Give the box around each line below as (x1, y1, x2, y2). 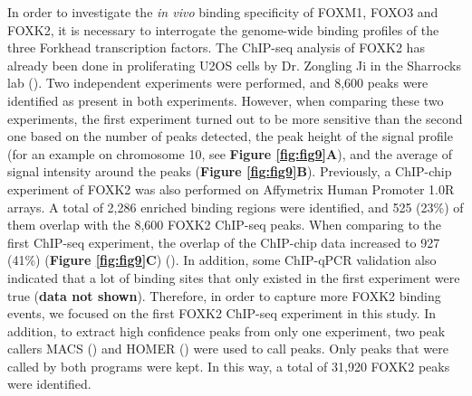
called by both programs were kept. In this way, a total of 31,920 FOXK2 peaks (7, 356, 450, 375)
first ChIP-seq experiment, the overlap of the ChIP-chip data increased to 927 (7, 232, 440, 251)
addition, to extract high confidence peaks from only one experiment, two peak (7, 321, 446, 340)
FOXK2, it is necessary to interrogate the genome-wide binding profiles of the (7, 20, 439, 39)
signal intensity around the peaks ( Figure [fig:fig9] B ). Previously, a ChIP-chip (7, 162, 452, 181)
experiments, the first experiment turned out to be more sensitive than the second (7, 108, 463, 127)
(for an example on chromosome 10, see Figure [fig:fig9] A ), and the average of (7, 144, 452, 163)
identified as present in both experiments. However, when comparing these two (7, 90, 444, 109)
